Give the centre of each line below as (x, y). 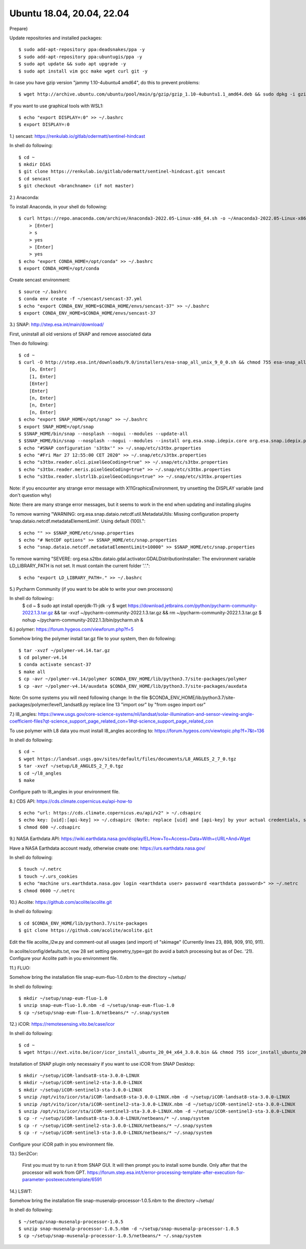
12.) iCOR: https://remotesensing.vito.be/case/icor (62, 1024)
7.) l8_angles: (23, 714)
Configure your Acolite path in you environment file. (64, 958)
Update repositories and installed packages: (56, 38)
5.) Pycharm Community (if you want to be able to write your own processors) (91, 589)
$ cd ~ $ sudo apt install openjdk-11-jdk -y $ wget (74, 606)
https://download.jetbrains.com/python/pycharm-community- (193, 606)
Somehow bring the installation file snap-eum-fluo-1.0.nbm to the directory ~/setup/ (98, 977)
